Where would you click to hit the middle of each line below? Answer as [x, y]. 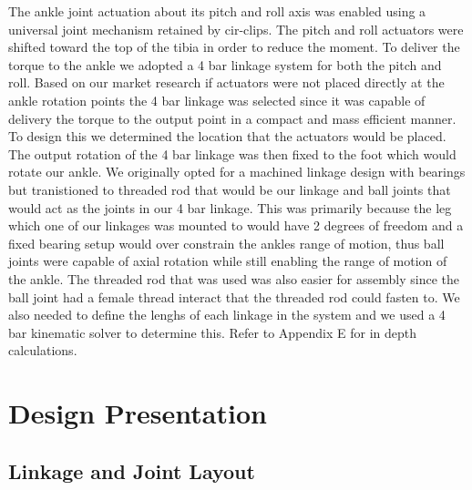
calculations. [43, 350]
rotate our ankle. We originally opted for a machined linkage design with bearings [237, 172]
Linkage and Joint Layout [132, 470]
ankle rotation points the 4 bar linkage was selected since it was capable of [217, 100]
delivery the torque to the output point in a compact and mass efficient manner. [232, 118]
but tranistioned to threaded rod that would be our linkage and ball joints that [230, 189]
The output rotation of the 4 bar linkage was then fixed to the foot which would [232, 153]
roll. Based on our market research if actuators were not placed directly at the [226, 82]
